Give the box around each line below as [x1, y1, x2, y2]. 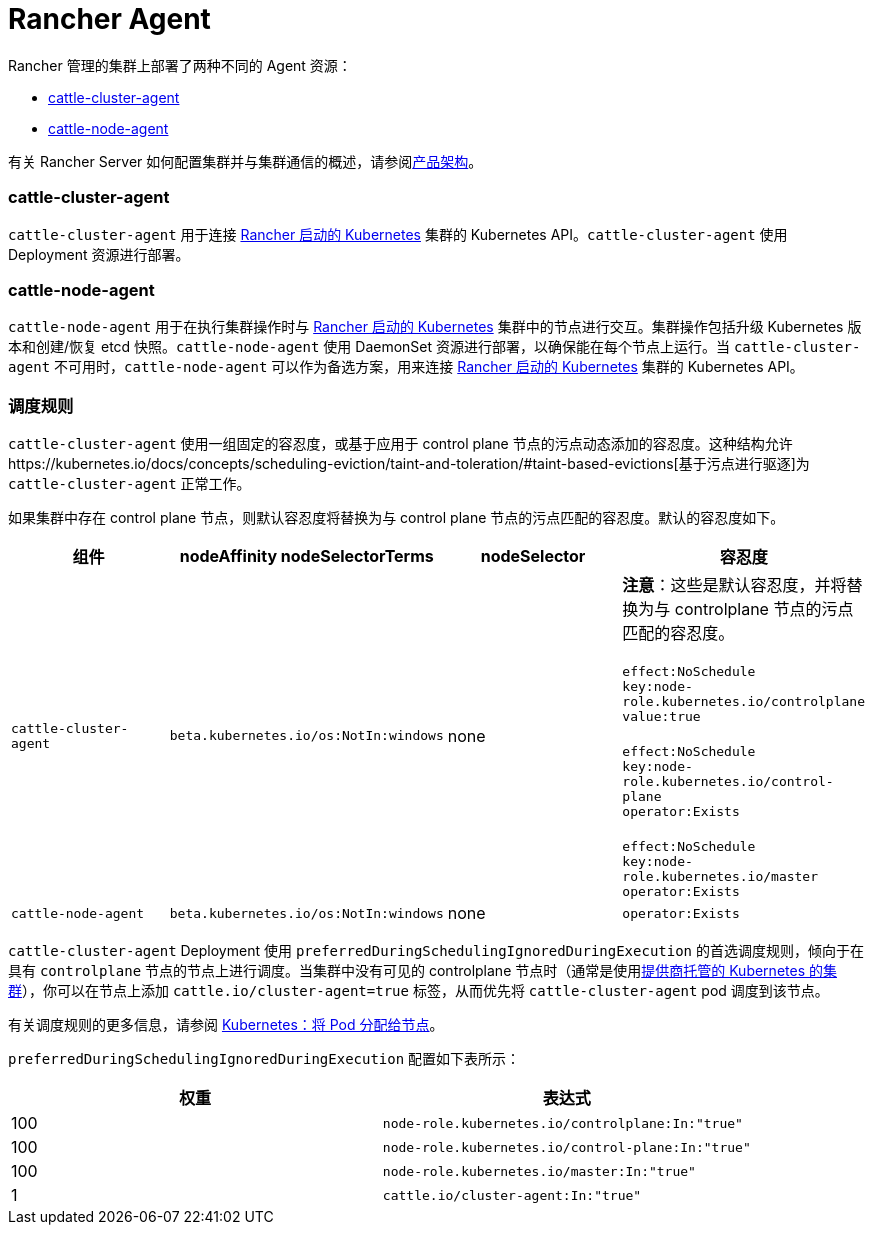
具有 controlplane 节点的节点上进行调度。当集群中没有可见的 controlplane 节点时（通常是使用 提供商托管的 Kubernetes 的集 [8, 962, 837, 979]
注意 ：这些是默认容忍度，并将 [622, 575, 847, 595]
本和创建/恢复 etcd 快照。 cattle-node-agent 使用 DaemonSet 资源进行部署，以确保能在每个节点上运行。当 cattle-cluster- [8, 338, 861, 356]
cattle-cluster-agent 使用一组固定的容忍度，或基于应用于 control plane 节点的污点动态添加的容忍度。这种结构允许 [8, 435, 793, 452]
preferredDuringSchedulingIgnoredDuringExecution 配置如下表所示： [8, 1050, 521, 1067]
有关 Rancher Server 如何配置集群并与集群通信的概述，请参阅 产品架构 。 [8, 152, 483, 170]
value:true [622, 709, 701, 724]
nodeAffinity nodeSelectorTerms [179, 546, 434, 566]
